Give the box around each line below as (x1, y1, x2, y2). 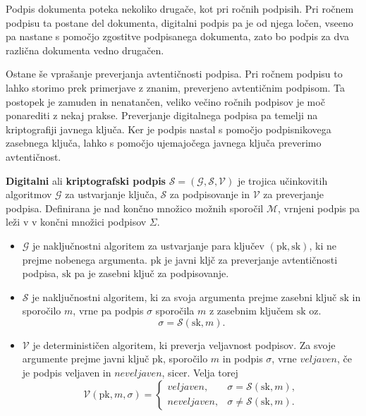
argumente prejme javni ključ (22, 351, 150, 366)
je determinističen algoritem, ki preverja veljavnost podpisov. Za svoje (32, 337, 336, 352)
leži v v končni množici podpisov (6, 214, 147, 229)
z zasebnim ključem (209, 303, 293, 318)
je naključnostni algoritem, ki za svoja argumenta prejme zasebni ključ (32, 289, 337, 304)
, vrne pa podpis (73, 303, 144, 318)
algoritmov (6, 187, 52, 202)
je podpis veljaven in (22, 365, 111, 380)
